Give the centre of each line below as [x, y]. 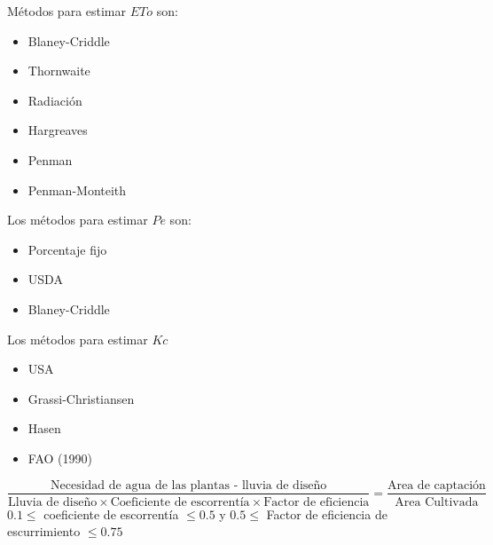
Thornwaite [59, 71]
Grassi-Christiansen [81, 398]
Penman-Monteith [77, 190]
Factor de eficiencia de [327, 513]
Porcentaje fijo [67, 249]
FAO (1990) [60, 458]
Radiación [55, 100]
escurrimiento [44, 531]
